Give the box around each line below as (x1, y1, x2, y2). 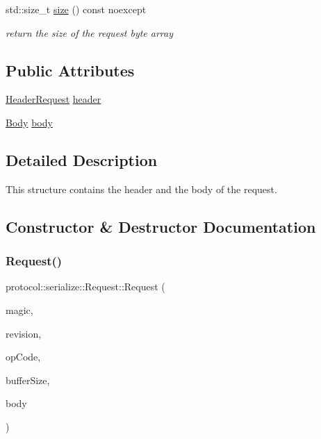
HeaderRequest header (6, 92, 101, 106)
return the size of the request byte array (6, 25, 174, 40)
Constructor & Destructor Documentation (6, 215, 316, 237)
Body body (6, 115, 53, 129)
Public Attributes (6, 59, 135, 81)
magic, (6, 302, 33, 317)
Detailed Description (6, 149, 158, 170)
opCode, (6, 349, 41, 364)
